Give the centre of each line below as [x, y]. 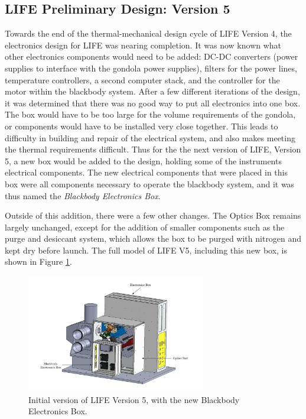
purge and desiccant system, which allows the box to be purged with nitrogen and [153, 238]
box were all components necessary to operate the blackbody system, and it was [150, 183]
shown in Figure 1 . [38, 262]
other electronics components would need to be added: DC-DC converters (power [152, 56]
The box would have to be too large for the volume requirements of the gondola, [150, 114]
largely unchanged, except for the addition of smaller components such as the [145, 227]
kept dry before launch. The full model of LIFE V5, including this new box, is [146, 250]
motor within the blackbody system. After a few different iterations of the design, [152, 91]
